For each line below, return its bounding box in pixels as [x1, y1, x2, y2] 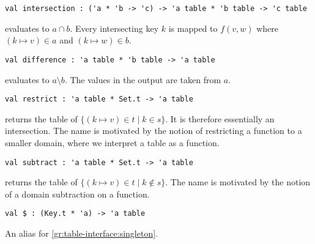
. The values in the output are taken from [64, 73, 221, 86]
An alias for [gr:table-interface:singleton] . [5, 227, 158, 240]
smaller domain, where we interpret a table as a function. [5, 136, 220, 149]
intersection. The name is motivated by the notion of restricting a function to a [5, 124, 302, 137]
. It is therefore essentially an [165, 112, 275, 125]
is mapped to [168, 21, 218, 34]
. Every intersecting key [70, 21, 159, 34]
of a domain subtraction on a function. [5, 187, 150, 200]
